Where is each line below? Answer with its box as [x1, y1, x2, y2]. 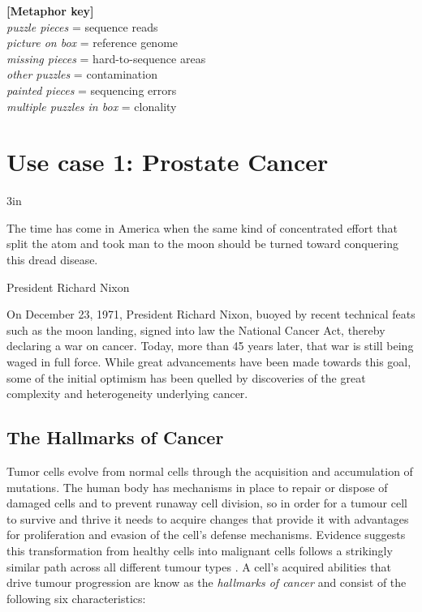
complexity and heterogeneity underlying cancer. [6, 385, 248, 402]
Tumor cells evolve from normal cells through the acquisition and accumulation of [6, 463, 413, 480]
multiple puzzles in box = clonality [6, 97, 177, 114]
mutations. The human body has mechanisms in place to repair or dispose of [6, 478, 388, 495]
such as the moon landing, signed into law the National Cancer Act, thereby [6, 321, 385, 338]
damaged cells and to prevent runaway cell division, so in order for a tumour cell [6, 494, 407, 511]
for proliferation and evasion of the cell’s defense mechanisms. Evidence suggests [6, 526, 406, 543]
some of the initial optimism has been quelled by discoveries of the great [6, 369, 366, 386]
